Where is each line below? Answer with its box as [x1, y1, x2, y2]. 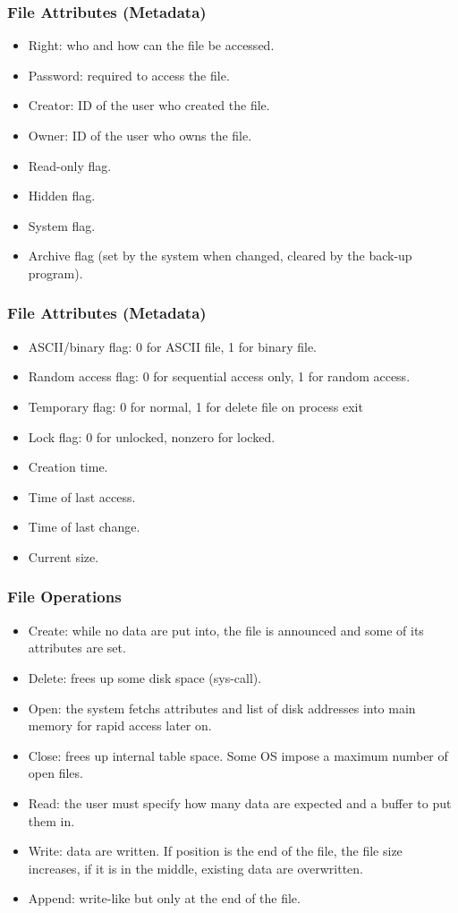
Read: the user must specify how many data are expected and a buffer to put [28, 793, 452, 812]
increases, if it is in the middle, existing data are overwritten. [28, 858, 363, 877]
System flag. [28, 216, 96, 235]
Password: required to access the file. [28, 65, 230, 84]
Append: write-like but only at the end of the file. [28, 889, 301, 908]
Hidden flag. [28, 186, 96, 205]
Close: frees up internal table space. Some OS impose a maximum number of [28, 746, 448, 764]
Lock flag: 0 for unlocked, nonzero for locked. [28, 427, 276, 446]
